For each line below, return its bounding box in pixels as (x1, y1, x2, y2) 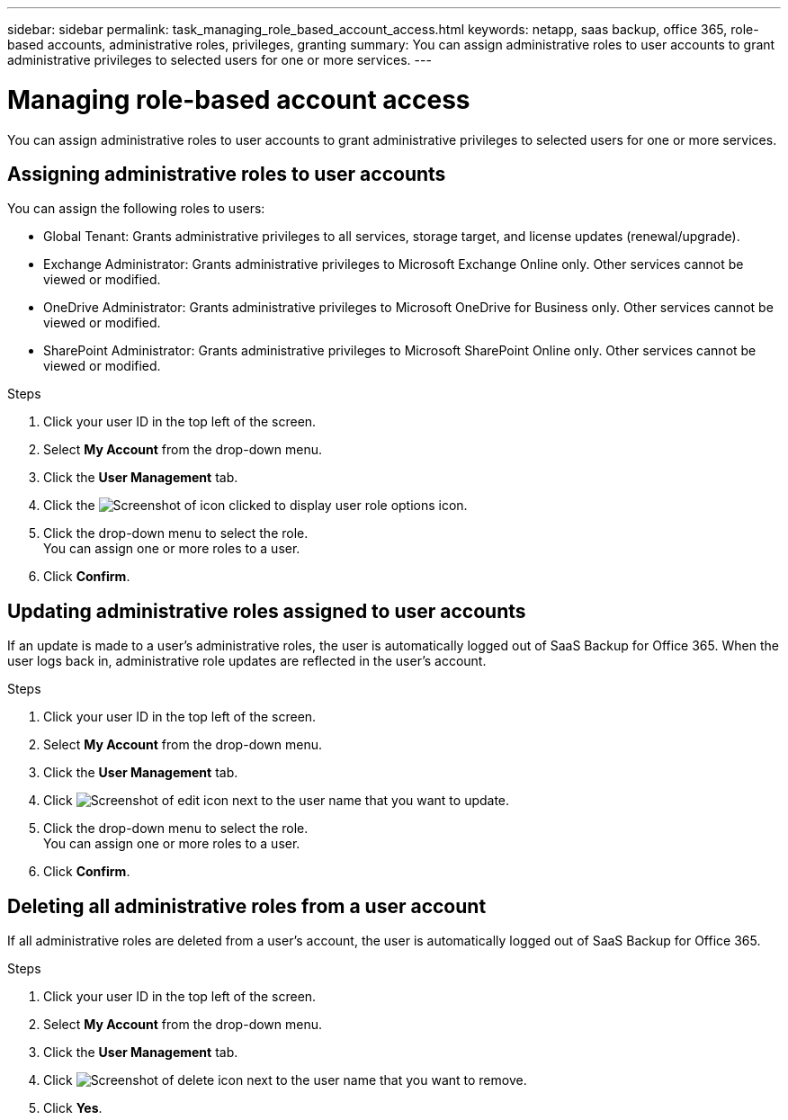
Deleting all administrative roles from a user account (7, 894, 487, 918)
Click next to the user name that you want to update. (43, 793, 510, 809)
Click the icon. (43, 497, 468, 514)
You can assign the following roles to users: (7, 201, 265, 217)
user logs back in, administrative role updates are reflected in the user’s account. (7, 653, 487, 669)
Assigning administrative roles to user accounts (7, 162, 446, 185)
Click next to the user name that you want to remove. (43, 1072, 527, 1089)
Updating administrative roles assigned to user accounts (7, 599, 526, 623)
